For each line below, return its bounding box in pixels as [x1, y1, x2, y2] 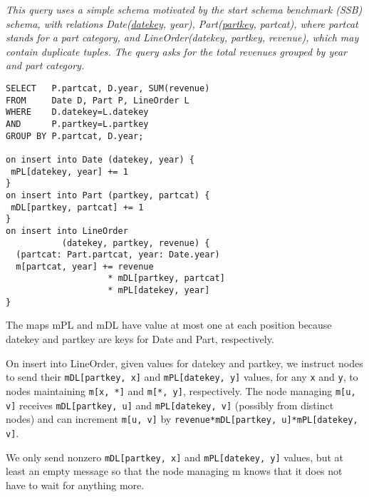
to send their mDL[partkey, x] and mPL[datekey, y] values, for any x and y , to [6, 369, 358, 384]
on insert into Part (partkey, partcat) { [6, 190, 210, 200]
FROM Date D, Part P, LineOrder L [6, 95, 189, 106]
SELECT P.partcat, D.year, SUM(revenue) [6, 83, 210, 93]
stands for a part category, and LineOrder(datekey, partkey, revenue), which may [6, 30, 359, 45]
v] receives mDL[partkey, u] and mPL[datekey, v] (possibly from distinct [6, 397, 334, 412]
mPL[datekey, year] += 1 [11, 166, 128, 177]
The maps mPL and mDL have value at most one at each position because [6, 317, 332, 332]
